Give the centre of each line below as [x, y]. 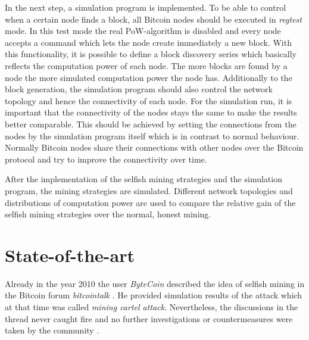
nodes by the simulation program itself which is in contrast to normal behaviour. [152, 135]
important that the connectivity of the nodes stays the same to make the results [151, 112]
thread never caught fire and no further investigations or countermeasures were [149, 318]
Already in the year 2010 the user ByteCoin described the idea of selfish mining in [155, 283]
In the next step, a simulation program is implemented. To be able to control [146, 7]
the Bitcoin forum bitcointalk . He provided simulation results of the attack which [154, 295]
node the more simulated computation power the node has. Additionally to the [149, 77]
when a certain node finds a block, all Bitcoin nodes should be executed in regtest [153, 19]
